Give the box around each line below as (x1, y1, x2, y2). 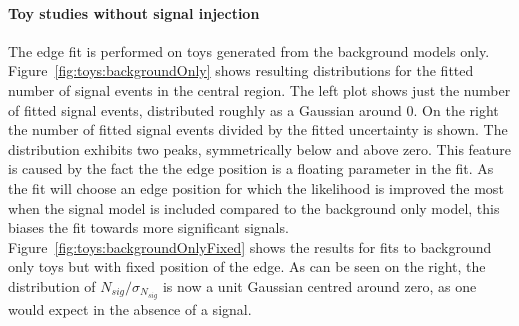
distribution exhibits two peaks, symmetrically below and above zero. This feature (8, 138, 511, 159)
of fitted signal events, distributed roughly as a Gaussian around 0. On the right (8, 99, 499, 120)
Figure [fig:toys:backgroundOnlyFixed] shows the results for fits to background (8, 236, 492, 257)
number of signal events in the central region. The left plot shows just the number (8, 79, 511, 100)
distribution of (8, 275, 96, 296)
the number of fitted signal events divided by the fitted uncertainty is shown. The (8, 119, 508, 140)
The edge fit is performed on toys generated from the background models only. (8, 40, 490, 61)
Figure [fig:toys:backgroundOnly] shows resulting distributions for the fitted (8, 60, 474, 81)
